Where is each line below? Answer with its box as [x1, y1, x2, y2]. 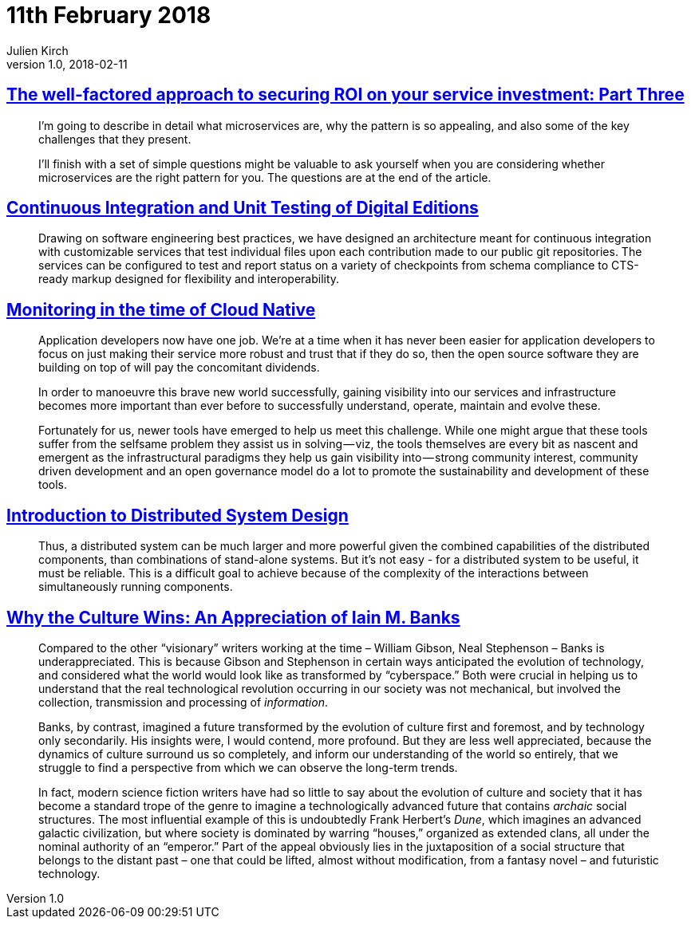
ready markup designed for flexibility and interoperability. [38, 272, 340, 286]
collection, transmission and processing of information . [38, 695, 328, 709]
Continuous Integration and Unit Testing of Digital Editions [6, 198, 479, 218]
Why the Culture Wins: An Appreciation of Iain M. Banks [6, 607, 460, 628]
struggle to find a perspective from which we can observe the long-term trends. [38, 760, 458, 774]
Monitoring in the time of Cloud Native [6, 299, 316, 320]
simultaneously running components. [38, 580, 233, 594]
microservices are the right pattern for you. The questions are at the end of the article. [38, 170, 492, 184]
